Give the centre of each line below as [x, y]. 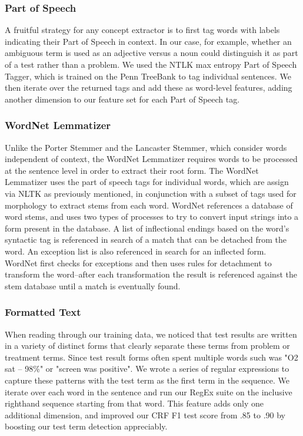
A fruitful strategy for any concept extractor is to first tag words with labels [142, 30]
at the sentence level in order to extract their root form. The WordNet [132, 170]
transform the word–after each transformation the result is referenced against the [151, 274]
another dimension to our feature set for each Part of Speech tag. [122, 99]
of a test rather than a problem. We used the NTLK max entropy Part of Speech [151, 64]
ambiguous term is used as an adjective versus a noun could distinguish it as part [151, 53]
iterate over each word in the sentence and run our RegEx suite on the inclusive [149, 392]
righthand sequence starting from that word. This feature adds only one [134, 403]
